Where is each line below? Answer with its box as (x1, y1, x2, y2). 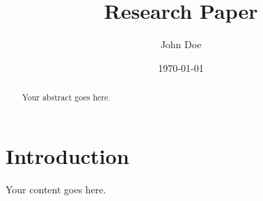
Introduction (6, 141, 129, 170)
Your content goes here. (6, 181, 106, 196)
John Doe (160, 37, 202, 52)
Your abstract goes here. (22, 91, 111, 103)
